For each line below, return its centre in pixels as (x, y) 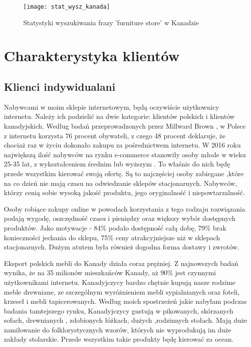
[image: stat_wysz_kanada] (67, 7)
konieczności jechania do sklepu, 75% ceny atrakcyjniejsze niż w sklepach (112, 237)
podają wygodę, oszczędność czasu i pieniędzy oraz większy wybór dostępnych (120, 218)
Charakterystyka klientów (92, 56)
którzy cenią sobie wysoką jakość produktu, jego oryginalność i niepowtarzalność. (125, 192)
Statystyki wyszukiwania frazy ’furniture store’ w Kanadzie (111, 22)
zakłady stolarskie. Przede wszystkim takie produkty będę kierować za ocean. (119, 339)
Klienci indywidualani (60, 87)
